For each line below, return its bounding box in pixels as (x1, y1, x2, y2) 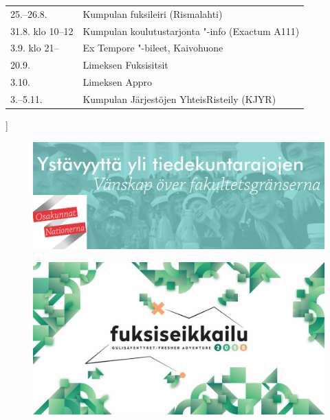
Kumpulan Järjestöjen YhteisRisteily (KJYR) (82, 91, 276, 106)
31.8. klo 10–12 (10, 23, 74, 38)
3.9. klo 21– (10, 40, 59, 55)
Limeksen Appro (82, 75, 153, 89)
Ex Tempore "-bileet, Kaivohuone (82, 40, 223, 55)
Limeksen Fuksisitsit (82, 58, 168, 72)
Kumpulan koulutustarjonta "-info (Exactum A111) (82, 23, 300, 38)
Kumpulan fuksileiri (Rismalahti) (82, 6, 223, 21)
